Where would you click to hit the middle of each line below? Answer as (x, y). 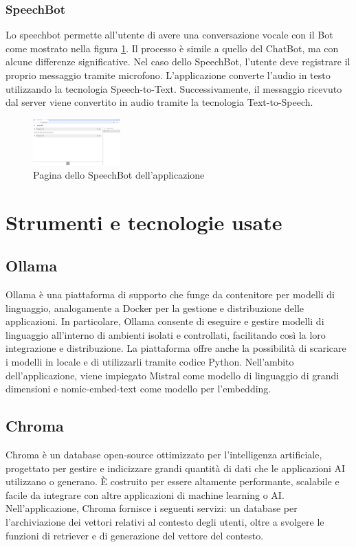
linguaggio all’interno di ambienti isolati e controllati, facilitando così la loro (166, 334)
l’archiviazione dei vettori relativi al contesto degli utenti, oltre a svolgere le (165, 522)
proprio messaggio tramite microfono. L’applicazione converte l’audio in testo (168, 75)
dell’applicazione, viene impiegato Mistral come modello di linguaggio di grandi (173, 375)
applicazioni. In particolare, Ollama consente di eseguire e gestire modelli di (165, 321)
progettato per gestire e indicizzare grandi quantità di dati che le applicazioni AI (176, 468)
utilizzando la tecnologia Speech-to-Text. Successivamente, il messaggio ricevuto (174, 88)
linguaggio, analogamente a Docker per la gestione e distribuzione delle (155, 308)
